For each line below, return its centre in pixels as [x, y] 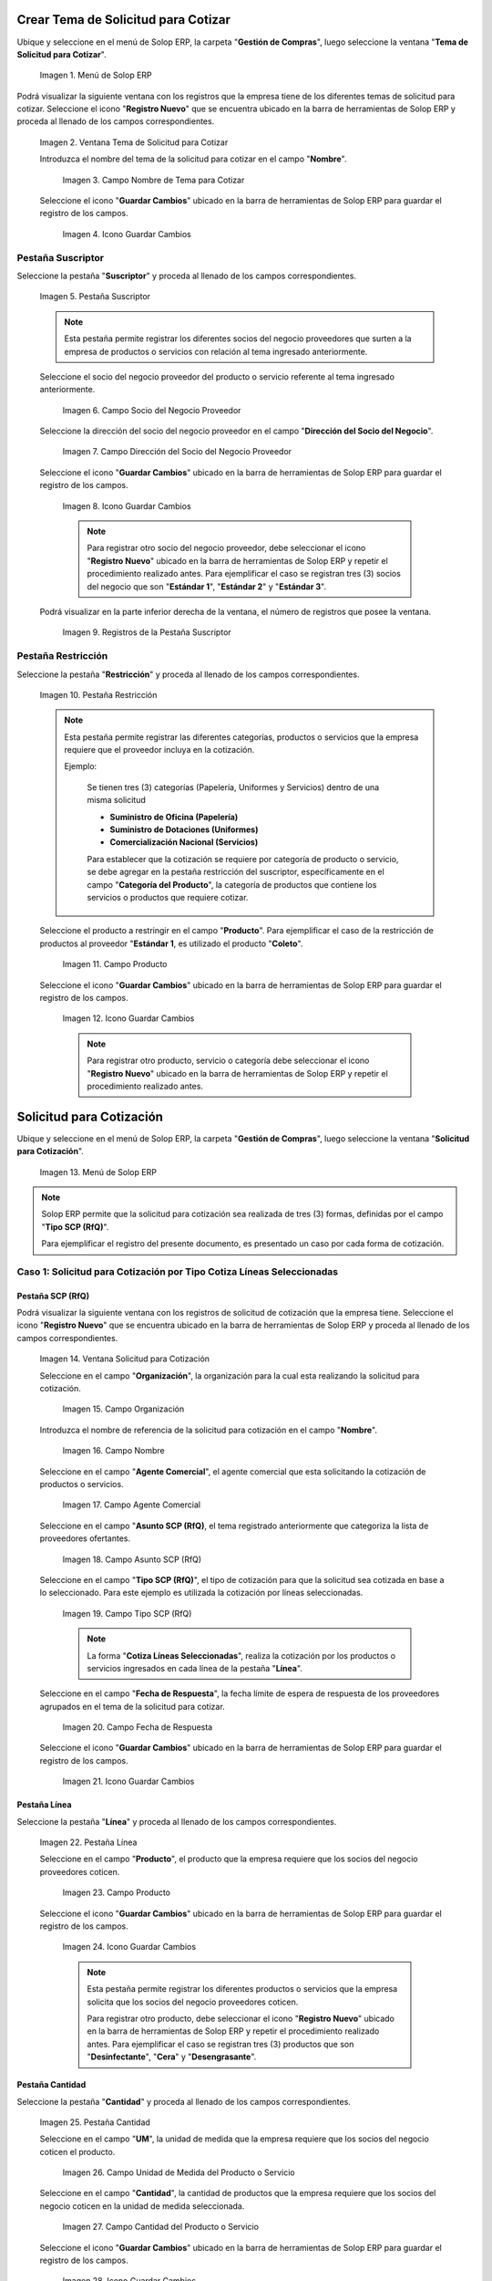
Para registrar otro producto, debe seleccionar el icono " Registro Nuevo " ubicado [241, 2018]
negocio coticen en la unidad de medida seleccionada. [142, 2206]
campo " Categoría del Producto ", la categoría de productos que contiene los [232, 884]
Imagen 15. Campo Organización [123, 1409]
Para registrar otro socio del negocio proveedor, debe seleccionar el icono [226, 548]
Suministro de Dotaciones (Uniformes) [184, 829]
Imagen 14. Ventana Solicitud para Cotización [124, 1359]
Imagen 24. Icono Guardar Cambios [129, 1947]
